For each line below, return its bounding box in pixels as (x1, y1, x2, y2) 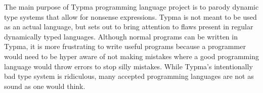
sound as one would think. (4, 80, 85, 91)
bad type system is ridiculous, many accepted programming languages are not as (4, 71, 254, 81)
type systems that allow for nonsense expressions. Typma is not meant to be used (4, 11, 257, 22)
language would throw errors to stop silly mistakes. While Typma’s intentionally (4, 61, 253, 71)
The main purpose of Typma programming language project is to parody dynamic (4, 2, 259, 12)
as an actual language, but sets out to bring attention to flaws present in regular (4, 21, 253, 32)
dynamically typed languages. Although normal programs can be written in (4, 31, 238, 41)
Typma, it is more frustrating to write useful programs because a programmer (4, 41, 246, 52)
